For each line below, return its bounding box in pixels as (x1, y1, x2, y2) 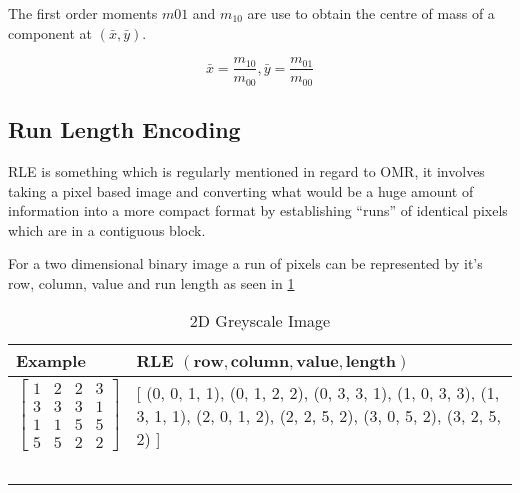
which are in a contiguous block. (8, 219, 206, 240)
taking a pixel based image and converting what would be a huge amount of (8, 180, 474, 201)
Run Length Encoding (8, 114, 241, 145)
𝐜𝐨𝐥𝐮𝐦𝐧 (230, 354, 290, 371)
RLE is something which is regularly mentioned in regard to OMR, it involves (8, 160, 485, 181)
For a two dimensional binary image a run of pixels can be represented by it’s (8, 253, 483, 274)
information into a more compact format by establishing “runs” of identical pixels (8, 200, 508, 221)
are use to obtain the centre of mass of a (247, 3, 495, 23)
